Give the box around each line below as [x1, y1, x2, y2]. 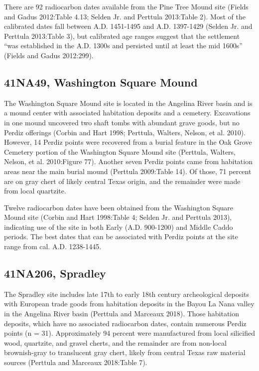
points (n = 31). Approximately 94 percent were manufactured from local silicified [4, 328, 255, 338]
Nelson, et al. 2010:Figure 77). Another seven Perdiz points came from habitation [4, 156, 253, 167]
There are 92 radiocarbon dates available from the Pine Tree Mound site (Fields [4, 1, 249, 11]
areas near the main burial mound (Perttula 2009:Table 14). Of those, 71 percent [4, 166, 252, 176]
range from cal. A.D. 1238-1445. [4, 241, 102, 252]
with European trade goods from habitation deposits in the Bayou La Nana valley [4, 298, 255, 309]
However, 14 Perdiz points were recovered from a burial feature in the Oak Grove [4, 137, 252, 147]
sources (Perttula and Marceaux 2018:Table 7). [4, 357, 147, 368]
